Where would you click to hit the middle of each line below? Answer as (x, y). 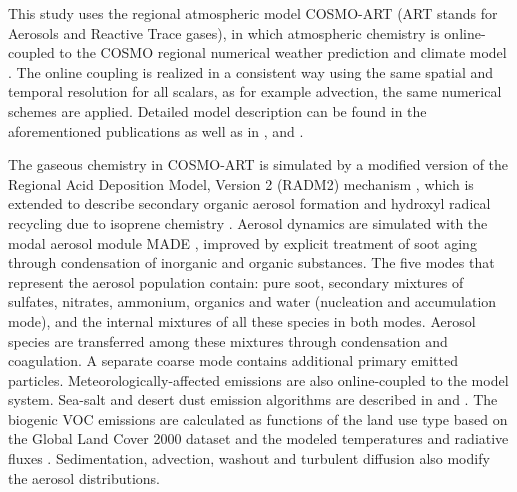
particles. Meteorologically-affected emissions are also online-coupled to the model (258, 379)
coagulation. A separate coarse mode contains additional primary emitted (233, 360)
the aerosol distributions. (84, 477)
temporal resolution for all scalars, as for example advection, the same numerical (255, 91)
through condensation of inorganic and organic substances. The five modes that (251, 262)
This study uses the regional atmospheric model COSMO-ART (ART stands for (253, 13)
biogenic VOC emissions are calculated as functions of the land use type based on (258, 418)
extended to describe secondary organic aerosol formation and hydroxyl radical (249, 203)
